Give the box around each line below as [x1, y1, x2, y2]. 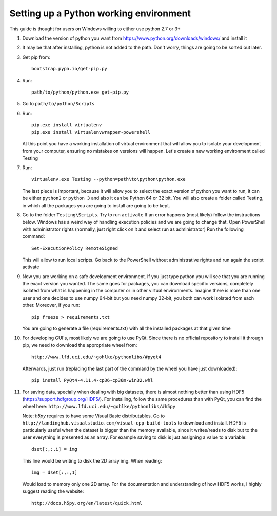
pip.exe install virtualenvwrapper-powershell [31, 129, 151, 135]
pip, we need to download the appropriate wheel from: [22, 342, 137, 348]
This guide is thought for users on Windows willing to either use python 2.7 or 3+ [9, 26, 181, 32]
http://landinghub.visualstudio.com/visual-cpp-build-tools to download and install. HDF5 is [22, 419, 246, 426]
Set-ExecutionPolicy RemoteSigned [31, 245, 118, 251]
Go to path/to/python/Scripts [22, 101, 95, 107]
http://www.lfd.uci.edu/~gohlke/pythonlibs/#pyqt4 [31, 354, 162, 360]
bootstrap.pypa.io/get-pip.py [31, 66, 108, 72]
